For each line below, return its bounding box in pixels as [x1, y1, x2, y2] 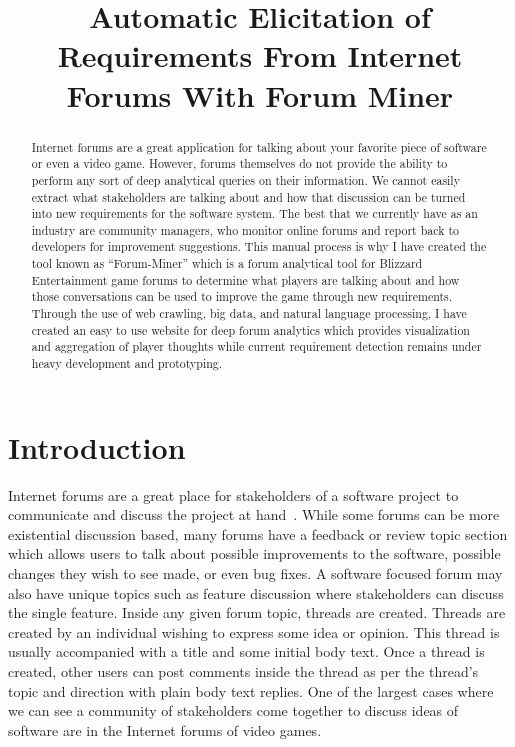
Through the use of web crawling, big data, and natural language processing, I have [31, 305, 467, 322]
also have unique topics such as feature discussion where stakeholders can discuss [8, 582, 504, 603]
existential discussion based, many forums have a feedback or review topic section [8, 523, 508, 544]
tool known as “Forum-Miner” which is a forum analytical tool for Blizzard [31, 255, 423, 272]
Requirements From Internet [57, 35, 463, 76]
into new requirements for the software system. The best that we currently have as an [31, 205, 478, 222]
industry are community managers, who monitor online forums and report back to [31, 221, 459, 238]
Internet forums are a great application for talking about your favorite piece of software [31, 138, 487, 155]
